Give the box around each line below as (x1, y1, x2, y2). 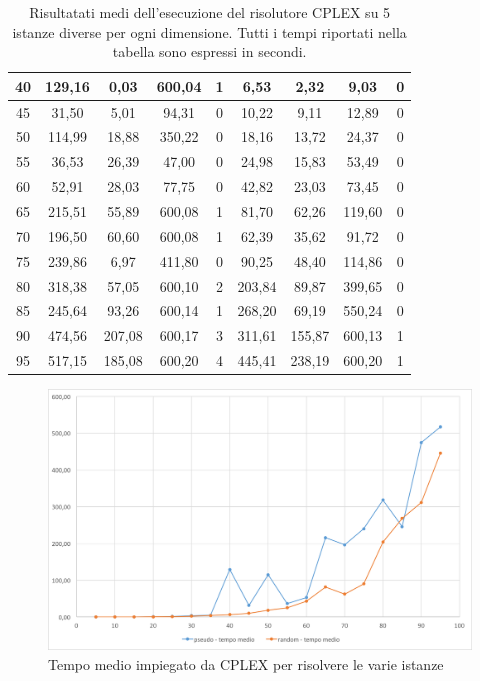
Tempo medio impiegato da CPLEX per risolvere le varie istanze (48, 654, 444, 675)
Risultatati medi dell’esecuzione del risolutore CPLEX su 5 (29, 2, 391, 22)
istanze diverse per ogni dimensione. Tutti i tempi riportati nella (12, 21, 407, 42)
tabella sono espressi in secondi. (112, 41, 307, 62)
